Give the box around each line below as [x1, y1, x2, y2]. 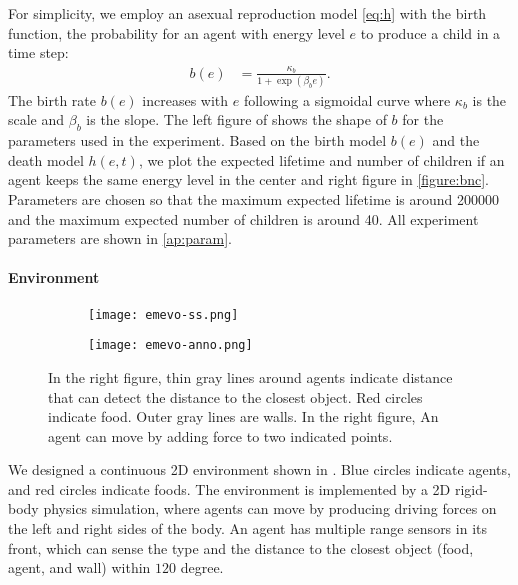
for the [402, 109, 444, 130]
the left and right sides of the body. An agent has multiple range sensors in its [8, 518, 487, 539]
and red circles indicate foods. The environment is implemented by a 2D [8, 478, 451, 499]
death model [8, 149, 84, 170]
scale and [8, 109, 65, 130]
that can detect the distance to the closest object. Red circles [48, 386, 423, 407]
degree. [180, 557, 224, 578]
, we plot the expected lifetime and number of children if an [138, 149, 505, 170]
